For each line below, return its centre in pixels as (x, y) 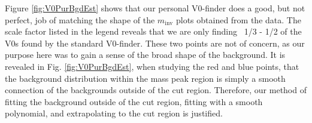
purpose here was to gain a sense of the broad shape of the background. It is (145, 55)
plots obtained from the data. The (238, 19)
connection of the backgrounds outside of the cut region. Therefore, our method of (156, 90)
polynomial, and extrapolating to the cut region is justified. (114, 113)
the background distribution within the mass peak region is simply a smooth (145, 78)
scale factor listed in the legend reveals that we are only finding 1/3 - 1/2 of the (153, 31)
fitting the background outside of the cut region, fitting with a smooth (134, 101)
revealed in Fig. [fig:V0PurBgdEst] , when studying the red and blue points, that (152, 66)
